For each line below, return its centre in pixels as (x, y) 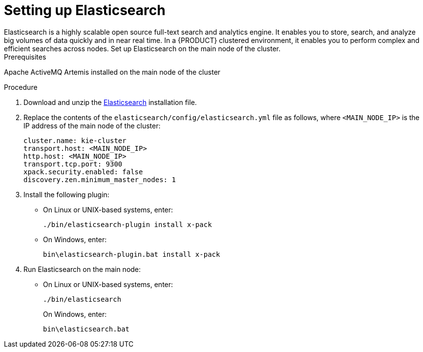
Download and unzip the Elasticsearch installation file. (110, 102)
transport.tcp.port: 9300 (73, 164)
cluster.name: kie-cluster (75, 140)
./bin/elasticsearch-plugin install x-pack (127, 224)
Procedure (21, 87)
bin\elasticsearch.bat (86, 329)
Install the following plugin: (66, 194)
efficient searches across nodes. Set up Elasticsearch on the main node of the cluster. (142, 48)
